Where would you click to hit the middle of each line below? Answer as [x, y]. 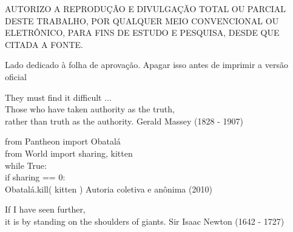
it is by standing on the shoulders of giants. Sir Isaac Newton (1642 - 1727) [145, 221]
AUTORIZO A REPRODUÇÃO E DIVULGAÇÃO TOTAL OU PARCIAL [146, 9]
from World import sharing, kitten [69, 153]
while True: [26, 165]
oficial [16, 76]
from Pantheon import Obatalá [63, 141]
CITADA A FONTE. [44, 44]
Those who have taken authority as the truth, [90, 109]
